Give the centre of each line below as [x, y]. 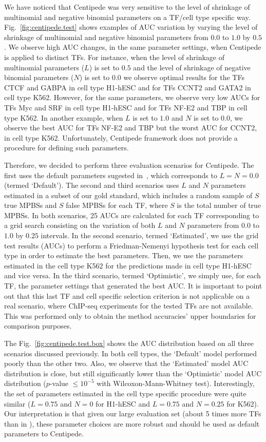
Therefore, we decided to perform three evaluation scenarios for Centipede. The [129, 165]
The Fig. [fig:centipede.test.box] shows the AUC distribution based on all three [129, 343]
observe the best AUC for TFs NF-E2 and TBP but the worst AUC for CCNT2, [131, 128]
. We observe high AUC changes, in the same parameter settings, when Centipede [133, 47]
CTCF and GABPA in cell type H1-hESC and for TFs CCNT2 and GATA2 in [128, 87]
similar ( [17, 403]
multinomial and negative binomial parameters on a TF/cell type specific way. [127, 17]
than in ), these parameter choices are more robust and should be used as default [132, 423]
